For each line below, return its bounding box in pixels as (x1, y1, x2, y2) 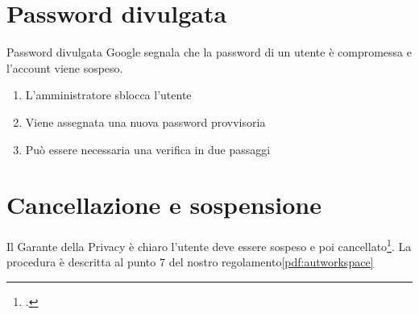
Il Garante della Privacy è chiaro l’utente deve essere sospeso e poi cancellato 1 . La (6, 236, 412, 254)
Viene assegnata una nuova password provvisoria (25, 113, 266, 130)
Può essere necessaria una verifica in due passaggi (25, 140, 271, 157)
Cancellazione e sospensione (6, 188, 322, 221)
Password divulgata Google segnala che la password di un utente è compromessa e (6, 44, 412, 61)
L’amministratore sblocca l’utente (25, 86, 192, 103)
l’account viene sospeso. (6, 59, 123, 76)
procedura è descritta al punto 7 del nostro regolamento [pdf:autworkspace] (6, 253, 374, 270)
